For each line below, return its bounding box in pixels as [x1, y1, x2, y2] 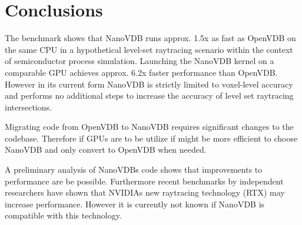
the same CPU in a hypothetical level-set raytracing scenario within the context [5, 43, 293, 55]
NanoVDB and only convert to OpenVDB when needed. [5, 143, 207, 156]
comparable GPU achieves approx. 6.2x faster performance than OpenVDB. [5, 66, 278, 78]
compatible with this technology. [5, 209, 122, 221]
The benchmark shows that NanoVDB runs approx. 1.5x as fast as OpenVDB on [5, 32, 296, 44]
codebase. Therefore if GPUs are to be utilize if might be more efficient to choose [5, 132, 298, 144]
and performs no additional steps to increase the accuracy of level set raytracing [5, 89, 294, 102]
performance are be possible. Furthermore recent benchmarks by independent [5, 174, 284, 187]
